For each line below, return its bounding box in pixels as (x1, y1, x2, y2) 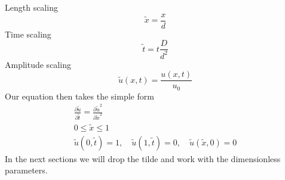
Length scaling (5, 1, 58, 13)
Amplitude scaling (5, 58, 71, 70)
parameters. (5, 164, 48, 176)
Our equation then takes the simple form (5, 89, 154, 102)
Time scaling (5, 27, 51, 40)
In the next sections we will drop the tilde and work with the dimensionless (5, 152, 281, 165)
